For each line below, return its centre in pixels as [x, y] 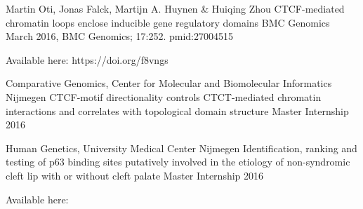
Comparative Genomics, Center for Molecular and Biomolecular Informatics [169, 83]
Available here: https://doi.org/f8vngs [87, 59]
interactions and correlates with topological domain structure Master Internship [177, 110]
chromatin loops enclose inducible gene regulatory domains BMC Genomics [168, 22]
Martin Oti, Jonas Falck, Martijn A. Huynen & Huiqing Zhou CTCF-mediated [175, 8]
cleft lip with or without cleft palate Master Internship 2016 [135, 175]
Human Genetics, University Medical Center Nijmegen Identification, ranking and [181, 148]
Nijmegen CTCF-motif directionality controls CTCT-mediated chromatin [164, 96]
